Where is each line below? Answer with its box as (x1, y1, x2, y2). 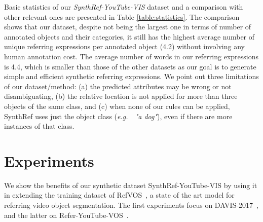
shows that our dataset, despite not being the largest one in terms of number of (4, 21, 251, 32)
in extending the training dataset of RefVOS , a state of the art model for (4, 190, 235, 200)
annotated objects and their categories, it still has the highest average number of (4, 31, 255, 42)
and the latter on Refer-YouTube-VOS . (4, 209, 129, 220)
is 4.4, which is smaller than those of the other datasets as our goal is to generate (4, 61, 256, 71)
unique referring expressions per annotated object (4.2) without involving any (4, 41, 245, 52)
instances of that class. (4, 121, 74, 131)
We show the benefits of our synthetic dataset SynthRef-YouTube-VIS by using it (4, 179, 257, 190)
